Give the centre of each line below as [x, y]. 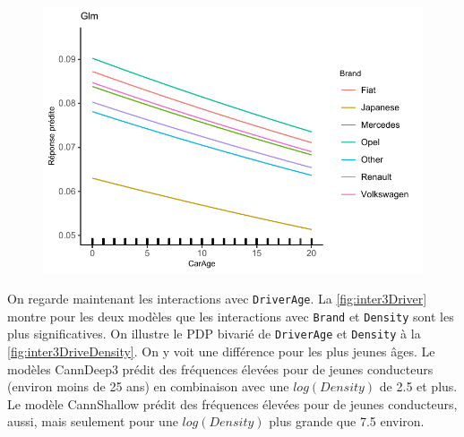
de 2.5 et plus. [418, 386]
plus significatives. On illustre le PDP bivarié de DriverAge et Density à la [214, 334]
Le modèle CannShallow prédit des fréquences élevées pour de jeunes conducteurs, [232, 403]
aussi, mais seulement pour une [93, 421]
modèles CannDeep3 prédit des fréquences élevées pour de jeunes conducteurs [220, 368]
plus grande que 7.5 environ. [347, 421]
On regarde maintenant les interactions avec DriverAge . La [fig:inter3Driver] [217, 299]
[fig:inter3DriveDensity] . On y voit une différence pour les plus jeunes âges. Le [221, 351]
